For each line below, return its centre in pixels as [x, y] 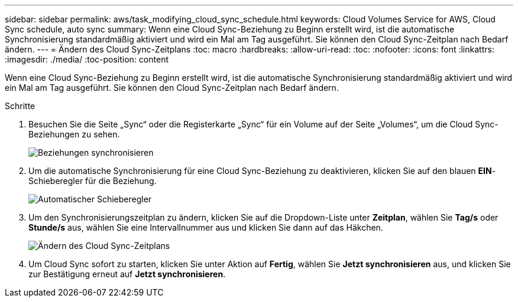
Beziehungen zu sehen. [74, 134]
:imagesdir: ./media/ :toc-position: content [87, 59]
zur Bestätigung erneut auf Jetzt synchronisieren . [127, 274]
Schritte [20, 106]
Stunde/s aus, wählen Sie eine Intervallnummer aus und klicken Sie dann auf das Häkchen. [206, 227]
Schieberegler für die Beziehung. [93, 181]
